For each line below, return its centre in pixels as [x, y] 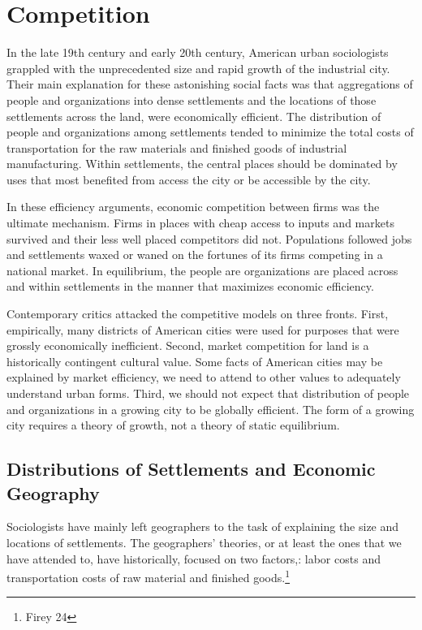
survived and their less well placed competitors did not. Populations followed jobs [209, 238]
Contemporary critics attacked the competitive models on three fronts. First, [198, 314]
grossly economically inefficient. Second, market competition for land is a [188, 345]
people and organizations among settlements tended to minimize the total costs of [210, 132]
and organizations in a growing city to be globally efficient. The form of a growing [211, 409]
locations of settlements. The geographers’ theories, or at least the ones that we [204, 542]
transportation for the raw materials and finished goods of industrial [177, 147]
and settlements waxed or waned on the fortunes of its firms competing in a [195, 255]
